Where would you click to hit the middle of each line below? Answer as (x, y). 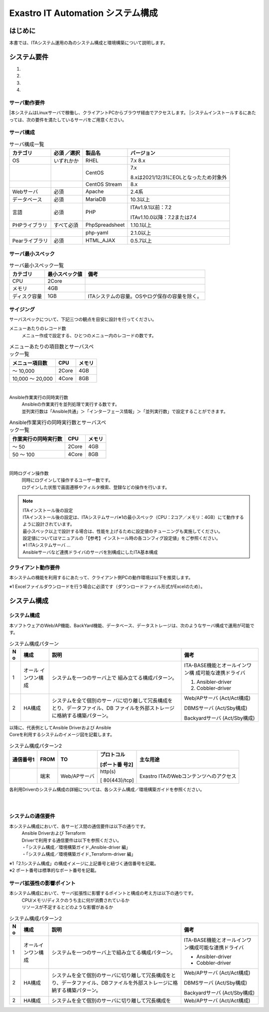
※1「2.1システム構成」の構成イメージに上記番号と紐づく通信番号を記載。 (84, 863)
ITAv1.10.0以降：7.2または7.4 (163, 217)
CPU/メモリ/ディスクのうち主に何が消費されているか (75, 900)
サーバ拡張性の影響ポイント (42, 883)
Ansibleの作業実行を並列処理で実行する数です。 (70, 404)
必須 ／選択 (67, 153)
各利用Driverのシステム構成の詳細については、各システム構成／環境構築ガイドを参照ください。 (107, 789)
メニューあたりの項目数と (39, 347)
